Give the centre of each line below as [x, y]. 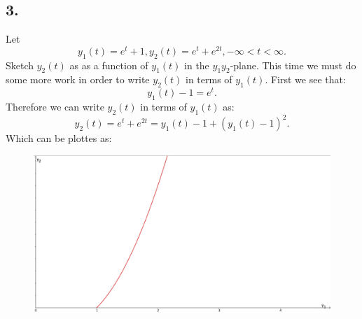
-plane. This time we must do [293, 65]
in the [197, 65]
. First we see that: [305, 79]
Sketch [20, 65]
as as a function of [109, 65]
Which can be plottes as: [59, 138]
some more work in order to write [78, 79]
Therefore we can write [55, 107]
